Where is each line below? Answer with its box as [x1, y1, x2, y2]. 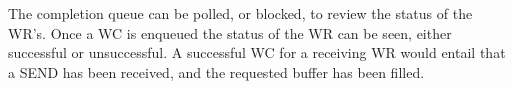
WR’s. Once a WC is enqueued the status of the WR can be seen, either [8, 22, 452, 43]
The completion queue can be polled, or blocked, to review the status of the [8, 3, 473, 23]
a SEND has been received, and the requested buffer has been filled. [8, 61, 425, 82]
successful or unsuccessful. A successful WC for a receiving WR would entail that [8, 42, 506, 63]
